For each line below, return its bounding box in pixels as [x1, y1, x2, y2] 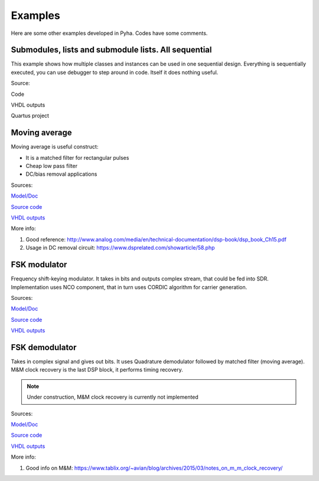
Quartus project [11, 112, 50, 120]
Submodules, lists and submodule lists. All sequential [11, 45, 212, 55]
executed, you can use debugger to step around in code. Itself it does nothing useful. [11, 69, 219, 76]
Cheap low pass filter [25, 163, 78, 170]
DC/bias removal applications [25, 170, 97, 177]
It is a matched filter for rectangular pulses [25, 154, 129, 161]
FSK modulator [11, 260, 67, 270]
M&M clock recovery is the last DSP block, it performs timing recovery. [11, 366, 183, 373]
